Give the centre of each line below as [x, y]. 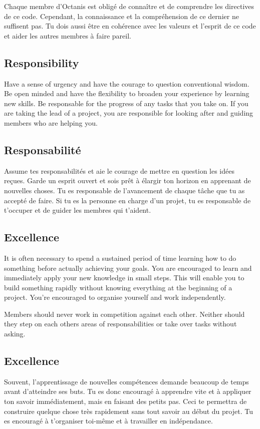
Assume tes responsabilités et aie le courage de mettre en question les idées [119, 170]
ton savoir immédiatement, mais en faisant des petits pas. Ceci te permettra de [125, 401]
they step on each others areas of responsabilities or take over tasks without [120, 324]
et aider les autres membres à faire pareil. [68, 35]
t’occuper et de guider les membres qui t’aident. [78, 210]
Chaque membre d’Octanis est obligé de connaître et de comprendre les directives [129, 6]
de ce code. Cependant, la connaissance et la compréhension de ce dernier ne [121, 16]
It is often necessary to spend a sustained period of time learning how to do [120, 258]
